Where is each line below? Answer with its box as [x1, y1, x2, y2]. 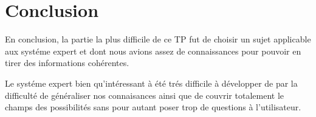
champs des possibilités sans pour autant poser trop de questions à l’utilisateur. [5, 101, 301, 113]
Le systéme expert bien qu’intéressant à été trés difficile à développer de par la [5, 76, 298, 89]
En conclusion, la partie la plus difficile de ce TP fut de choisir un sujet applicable [5, 33, 311, 45]
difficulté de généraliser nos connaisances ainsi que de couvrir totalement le [5, 89, 284, 101]
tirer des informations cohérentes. [5, 56, 129, 69]
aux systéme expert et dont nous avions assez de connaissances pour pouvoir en [5, 44, 301, 57]
